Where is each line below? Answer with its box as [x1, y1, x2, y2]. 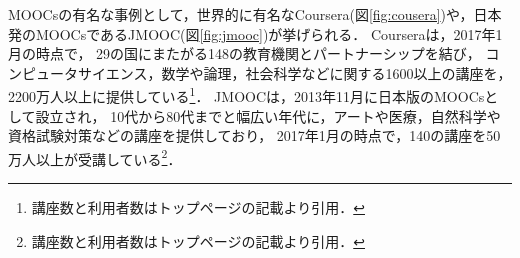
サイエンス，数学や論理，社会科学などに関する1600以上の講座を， [77, 62, 512, 83]
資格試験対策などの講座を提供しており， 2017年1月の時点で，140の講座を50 [8, 125, 501, 146]
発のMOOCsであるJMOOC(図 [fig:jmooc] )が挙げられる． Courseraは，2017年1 [8, 23, 503, 44]
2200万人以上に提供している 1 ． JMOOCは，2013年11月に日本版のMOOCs [8, 83, 485, 107]
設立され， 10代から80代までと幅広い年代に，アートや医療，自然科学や [35, 105, 501, 126]
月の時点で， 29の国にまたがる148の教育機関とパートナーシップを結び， [8, 43, 481, 64]
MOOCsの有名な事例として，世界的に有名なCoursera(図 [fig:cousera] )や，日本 [8, 4, 502, 24]
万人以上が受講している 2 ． [8, 145, 182, 169]
